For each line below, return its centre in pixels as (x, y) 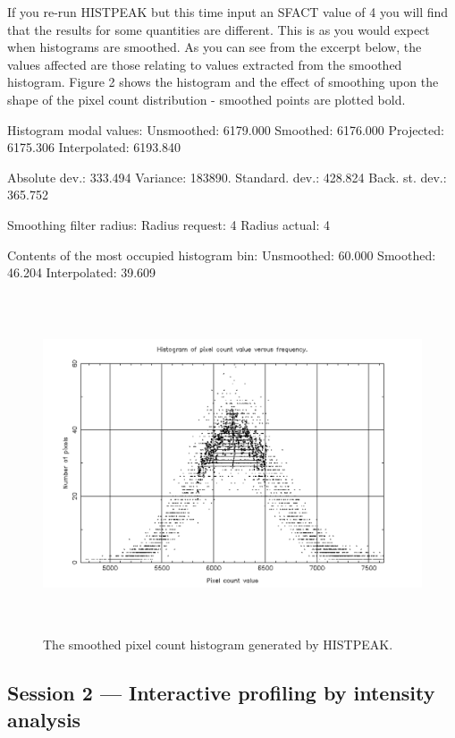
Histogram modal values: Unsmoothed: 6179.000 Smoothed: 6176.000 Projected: (226, 129)
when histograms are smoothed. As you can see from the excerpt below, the (215, 47)
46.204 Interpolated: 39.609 (82, 272)
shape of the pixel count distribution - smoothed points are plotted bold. (206, 99)
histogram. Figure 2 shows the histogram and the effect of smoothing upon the (223, 82)
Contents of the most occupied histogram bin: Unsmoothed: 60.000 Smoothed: (222, 254)
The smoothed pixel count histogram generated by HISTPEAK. (218, 645)
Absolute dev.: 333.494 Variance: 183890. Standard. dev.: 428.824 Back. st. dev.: (227, 177)
